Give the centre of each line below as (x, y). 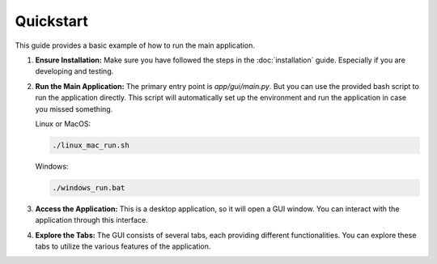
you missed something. (74, 109)
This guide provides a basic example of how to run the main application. (135, 45)
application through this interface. (92, 220)
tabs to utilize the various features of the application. (123, 246)
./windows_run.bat (89, 187)
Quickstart (52, 21)
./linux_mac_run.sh (91, 145)
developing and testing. (74, 71)
